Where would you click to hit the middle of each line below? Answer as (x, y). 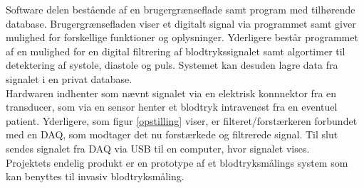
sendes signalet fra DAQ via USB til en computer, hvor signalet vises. (158, 148)
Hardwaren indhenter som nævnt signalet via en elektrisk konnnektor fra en (171, 93)
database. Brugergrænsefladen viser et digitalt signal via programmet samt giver (181, 23)
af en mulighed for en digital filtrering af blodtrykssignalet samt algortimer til (176, 51)
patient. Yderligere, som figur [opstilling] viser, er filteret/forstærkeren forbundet (182, 120)
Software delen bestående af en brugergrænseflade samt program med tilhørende (181, 9)
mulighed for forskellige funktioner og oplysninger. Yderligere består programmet (182, 37)
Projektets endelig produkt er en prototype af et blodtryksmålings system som (177, 162)
